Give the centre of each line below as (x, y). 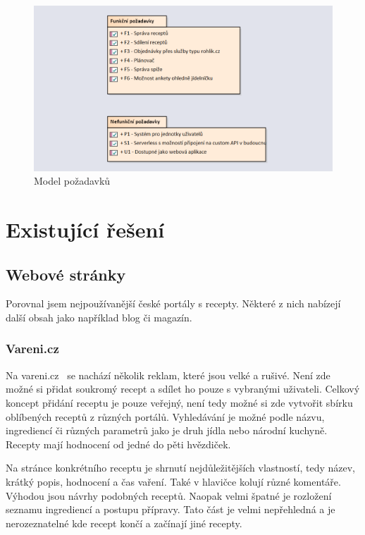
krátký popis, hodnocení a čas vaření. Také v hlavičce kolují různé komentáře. (173, 481)
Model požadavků (72, 181)
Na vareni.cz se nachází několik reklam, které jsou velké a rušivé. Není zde (168, 375)
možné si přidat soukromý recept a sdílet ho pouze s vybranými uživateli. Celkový (183, 389)
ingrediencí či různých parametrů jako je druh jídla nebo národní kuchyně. (167, 430)
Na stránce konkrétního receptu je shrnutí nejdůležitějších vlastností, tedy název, (181, 468)
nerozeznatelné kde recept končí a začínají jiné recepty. (124, 523)
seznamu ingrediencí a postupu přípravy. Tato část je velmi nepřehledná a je (171, 509)
